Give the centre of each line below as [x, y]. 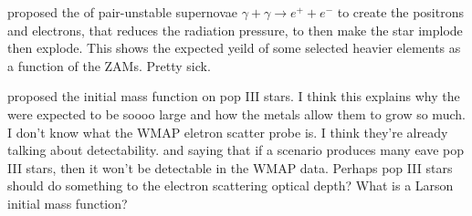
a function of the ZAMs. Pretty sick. [109, 65]
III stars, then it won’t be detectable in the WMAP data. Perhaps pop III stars [230, 167]
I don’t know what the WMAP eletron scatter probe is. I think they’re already [228, 132]
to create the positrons [400, 12]
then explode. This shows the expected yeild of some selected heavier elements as [234, 48]
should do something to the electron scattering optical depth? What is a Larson [231, 185]
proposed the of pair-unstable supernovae [122, 12]
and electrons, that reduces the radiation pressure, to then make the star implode [235, 30]
